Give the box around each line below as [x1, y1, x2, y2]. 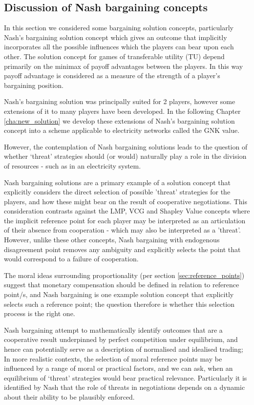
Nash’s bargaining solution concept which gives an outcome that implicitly [4, 32, 227, 42]
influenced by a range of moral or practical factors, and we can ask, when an [4, 363, 233, 373]
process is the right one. [4, 308, 75, 319]
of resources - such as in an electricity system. [4, 160, 141, 171]
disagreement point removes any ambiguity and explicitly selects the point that [4, 244, 241, 254]
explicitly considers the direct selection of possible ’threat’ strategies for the [4, 187, 231, 197]
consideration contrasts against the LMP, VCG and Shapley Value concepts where [4, 206, 250, 216]
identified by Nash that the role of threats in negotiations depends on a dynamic [4, 382, 245, 392]
